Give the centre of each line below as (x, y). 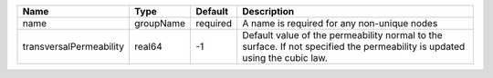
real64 (148, 47)
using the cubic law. (285, 58)
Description (268, 11)
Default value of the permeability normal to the (342, 35)
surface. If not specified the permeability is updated (354, 47)
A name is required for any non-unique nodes (340, 23)
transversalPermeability (73, 47)
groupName (160, 23)
